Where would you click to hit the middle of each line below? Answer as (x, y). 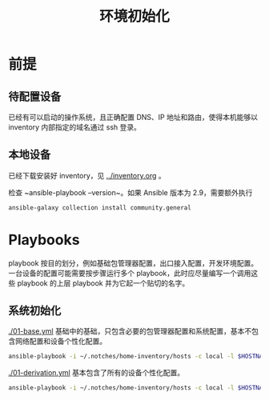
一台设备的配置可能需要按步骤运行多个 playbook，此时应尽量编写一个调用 (130, 273)
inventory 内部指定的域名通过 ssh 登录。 (75, 127)
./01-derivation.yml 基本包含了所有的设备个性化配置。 (96, 373)
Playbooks (44, 240)
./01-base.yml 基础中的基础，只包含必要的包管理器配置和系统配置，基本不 (130, 331)
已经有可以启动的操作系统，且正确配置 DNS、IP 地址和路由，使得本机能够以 (133, 117)
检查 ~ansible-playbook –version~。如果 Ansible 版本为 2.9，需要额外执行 (130, 192)
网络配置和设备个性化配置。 (60, 342)
